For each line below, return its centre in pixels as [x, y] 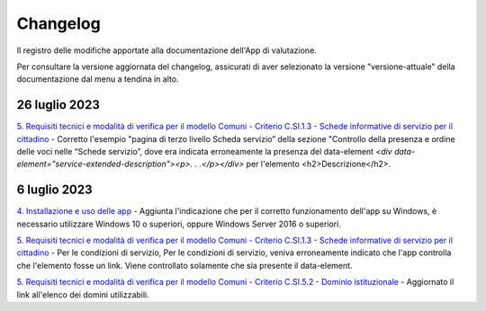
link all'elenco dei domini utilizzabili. [83, 294]
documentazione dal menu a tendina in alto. [98, 79]
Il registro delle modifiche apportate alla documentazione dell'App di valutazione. [166, 50]
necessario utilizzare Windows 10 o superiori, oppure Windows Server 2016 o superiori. [179, 224]
